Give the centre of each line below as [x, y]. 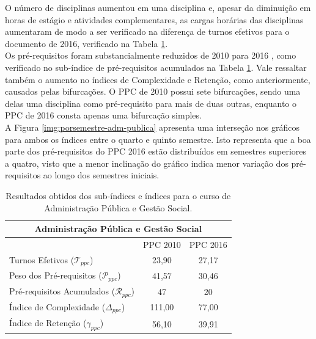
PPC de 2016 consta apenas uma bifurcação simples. [103, 115]
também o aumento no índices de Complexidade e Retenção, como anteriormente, [158, 79]
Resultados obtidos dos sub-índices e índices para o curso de [118, 195]
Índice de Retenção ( [48, 322]
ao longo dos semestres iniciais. [101, 175]
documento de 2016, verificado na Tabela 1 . [86, 43]
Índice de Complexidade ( [57, 306]
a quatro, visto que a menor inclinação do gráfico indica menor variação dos [147, 163]
